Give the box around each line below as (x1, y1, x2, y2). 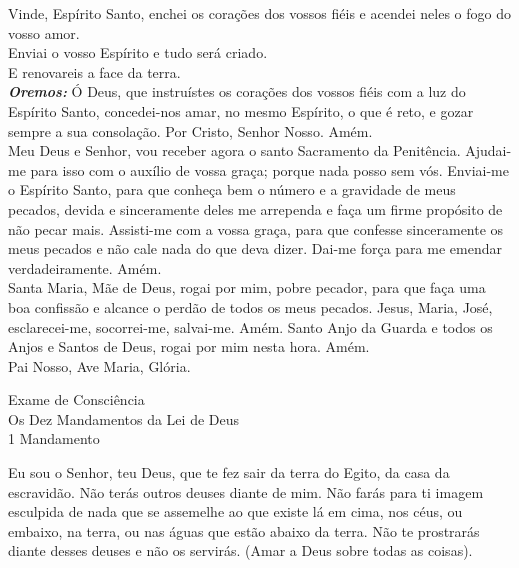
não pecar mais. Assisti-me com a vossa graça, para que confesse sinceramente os (8, 218, 504, 239)
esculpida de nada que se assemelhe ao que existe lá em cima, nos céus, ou (8, 501, 463, 522)
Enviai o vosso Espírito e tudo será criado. (8, 42, 268, 63)
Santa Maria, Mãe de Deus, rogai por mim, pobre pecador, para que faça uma (8, 277, 486, 298)
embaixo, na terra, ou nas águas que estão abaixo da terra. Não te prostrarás (8, 520, 480, 541)
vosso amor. (8, 22, 80, 43)
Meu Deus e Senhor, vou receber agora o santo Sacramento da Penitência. (8, 140, 461, 161)
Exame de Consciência (8, 389, 145, 410)
